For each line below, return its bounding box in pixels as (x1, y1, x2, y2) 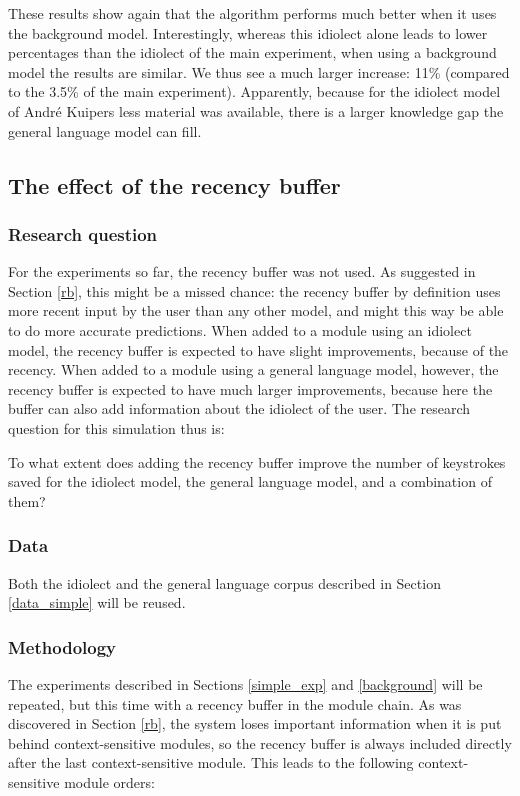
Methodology (8, 634, 117, 659)
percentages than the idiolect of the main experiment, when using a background (8, 42, 497, 63)
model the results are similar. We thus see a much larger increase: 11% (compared (8, 61, 510, 82)
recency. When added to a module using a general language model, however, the (8, 359, 499, 380)
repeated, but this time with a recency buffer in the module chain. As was (8, 693, 462, 714)
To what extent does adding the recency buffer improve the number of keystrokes (8, 451, 506, 472)
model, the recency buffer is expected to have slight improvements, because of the (8, 339, 509, 360)
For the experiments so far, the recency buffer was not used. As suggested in (8, 261, 476, 282)
